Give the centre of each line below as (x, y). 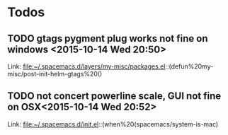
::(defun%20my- (189, 66)
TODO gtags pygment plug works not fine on (108, 39)
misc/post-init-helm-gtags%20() (55, 74)
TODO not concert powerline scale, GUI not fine (114, 96)
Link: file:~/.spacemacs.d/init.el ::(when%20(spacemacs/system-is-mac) (113, 124)
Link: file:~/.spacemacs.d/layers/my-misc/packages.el (86, 66)
